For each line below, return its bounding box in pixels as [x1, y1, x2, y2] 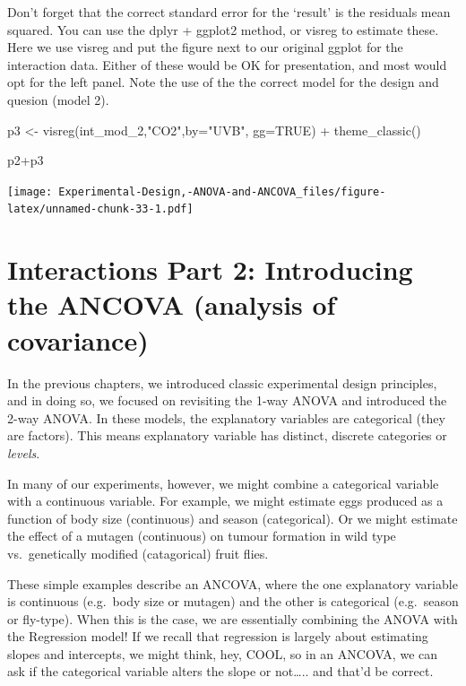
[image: [7, 185, 53, 198]
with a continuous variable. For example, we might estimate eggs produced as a [7, 491, 444, 510]
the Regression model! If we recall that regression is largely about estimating [7, 627, 428, 646]
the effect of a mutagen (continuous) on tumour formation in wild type [7, 526, 396, 545]
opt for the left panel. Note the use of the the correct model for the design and [7, 73, 439, 91]
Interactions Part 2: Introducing [7, 251, 413, 288]
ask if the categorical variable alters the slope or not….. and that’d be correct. [7, 662, 434, 681]
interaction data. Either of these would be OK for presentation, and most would [7, 55, 447, 74]
